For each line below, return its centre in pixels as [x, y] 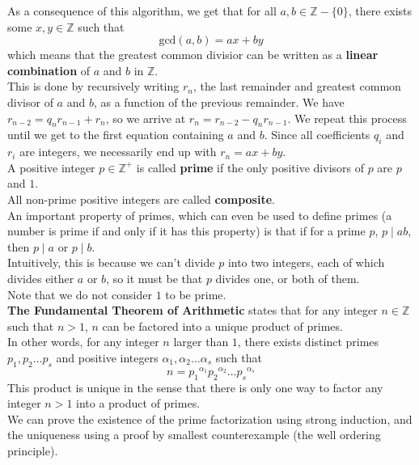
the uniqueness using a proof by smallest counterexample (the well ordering [194, 435]
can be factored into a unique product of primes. [222, 325]
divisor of [30, 101]
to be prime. [196, 294]
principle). [33, 450]
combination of [49, 70]
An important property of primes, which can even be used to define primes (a [200, 215]
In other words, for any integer [83, 342]
